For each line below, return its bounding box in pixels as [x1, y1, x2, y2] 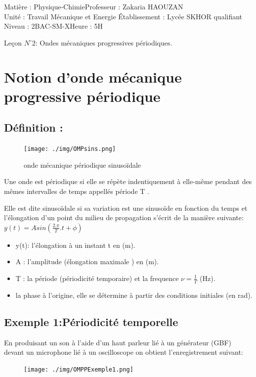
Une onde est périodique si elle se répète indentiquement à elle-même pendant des [4, 176, 252, 187]
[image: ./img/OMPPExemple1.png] [24, 366, 133, 373]
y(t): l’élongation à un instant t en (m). [15, 239, 135, 250]
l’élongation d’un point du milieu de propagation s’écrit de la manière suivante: [4, 212, 244, 223]
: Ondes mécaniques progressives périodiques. [35, 37, 172, 47]
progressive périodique [4, 86, 161, 106]
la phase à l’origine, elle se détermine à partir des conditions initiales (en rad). [15, 289, 253, 300]
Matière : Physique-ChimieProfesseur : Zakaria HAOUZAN [4, 1, 183, 11]
